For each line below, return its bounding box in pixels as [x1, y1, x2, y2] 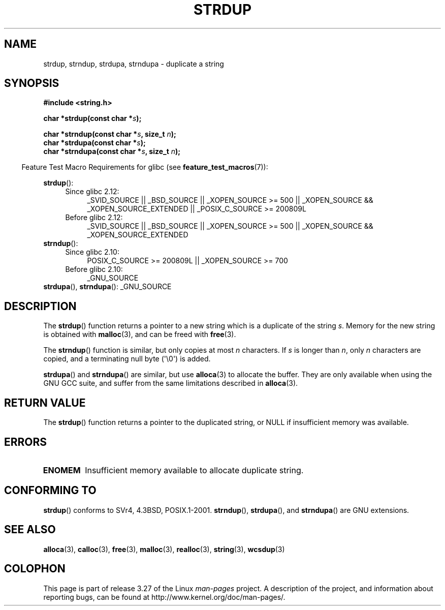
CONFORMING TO [4, 484, 97, 497]
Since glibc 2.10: [65, 248, 119, 257]
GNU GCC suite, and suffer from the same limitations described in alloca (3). [43, 379, 298, 388]
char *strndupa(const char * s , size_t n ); [43, 147, 181, 156]
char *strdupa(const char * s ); [43, 138, 146, 147]
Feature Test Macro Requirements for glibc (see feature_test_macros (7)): [21, 163, 268, 172]
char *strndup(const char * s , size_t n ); [43, 130, 176, 139]
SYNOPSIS [4, 77, 59, 90]
